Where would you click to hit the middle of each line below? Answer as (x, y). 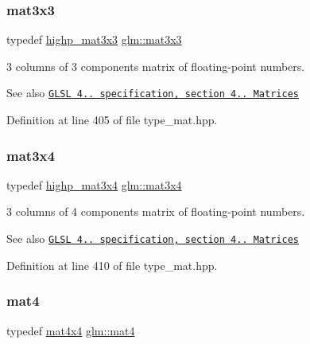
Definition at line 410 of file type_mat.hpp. (112, 265)
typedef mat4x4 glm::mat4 (71, 330)
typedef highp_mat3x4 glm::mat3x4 (94, 184)
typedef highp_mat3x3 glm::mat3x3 (94, 39)
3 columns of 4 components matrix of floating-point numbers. (156, 211)
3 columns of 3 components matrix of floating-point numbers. (156, 66)
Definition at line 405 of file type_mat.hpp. (112, 120)
